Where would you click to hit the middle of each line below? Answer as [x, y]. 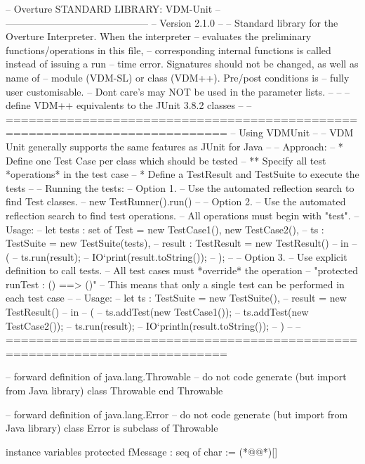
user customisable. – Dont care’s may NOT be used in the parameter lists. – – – [178, 91]
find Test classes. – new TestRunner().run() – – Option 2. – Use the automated [176, 201]
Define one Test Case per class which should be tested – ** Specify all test [166, 160]
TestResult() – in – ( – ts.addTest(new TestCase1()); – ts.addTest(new [157, 312]
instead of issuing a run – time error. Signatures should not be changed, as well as [182, 64]
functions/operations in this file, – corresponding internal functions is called [168, 50]
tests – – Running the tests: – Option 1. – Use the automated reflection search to [180, 187]
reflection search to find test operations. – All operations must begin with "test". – [182, 215]
